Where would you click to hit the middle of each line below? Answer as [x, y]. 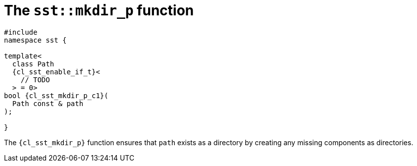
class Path [33, 64]
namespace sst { [35, 40]
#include [21, 32]
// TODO [35, 80]
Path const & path [48, 103]
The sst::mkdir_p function [99, 10]
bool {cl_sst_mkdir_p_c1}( [56, 95]
